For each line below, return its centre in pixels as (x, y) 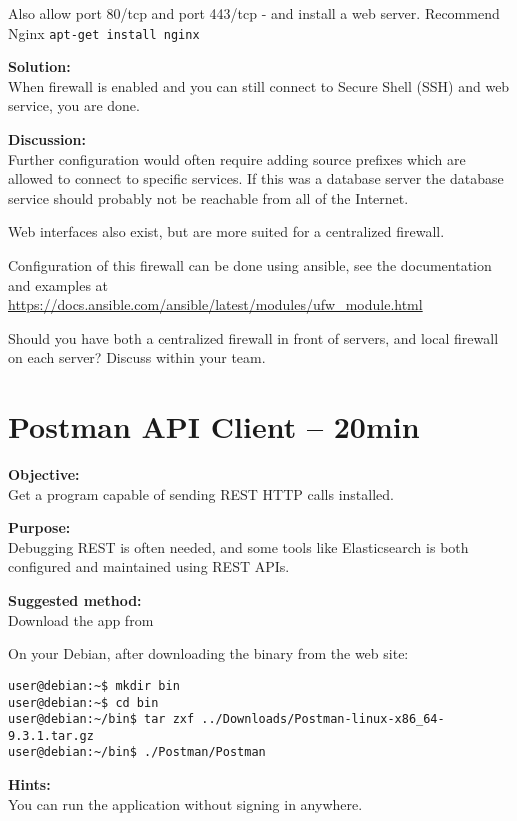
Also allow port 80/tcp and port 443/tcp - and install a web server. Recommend (254, 13)
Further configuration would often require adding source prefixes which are (237, 158)
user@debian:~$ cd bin (83, 702)
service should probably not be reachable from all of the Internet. (208, 197)
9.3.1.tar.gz (51, 735)
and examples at (58, 284)
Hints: (29, 784)
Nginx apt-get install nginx (104, 32)
